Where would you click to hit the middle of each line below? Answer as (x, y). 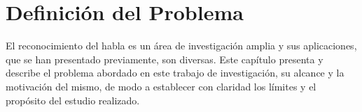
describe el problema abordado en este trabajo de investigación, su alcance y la (175, 73)
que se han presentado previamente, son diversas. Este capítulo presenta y (165, 59)
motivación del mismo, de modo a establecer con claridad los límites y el (161, 86)
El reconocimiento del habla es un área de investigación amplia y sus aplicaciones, (181, 46)
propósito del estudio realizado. (73, 100)
